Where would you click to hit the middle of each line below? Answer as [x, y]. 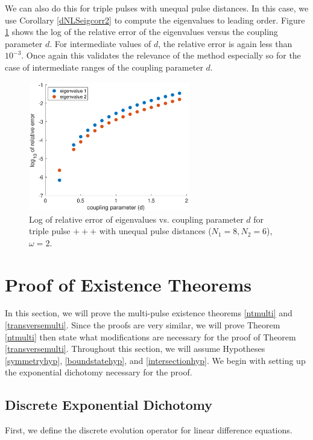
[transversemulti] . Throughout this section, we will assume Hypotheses [135, 349]
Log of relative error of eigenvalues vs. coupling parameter [136, 219]
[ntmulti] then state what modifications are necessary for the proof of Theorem [150, 336]
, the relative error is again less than [225, 43]
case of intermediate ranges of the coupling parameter [104, 67]
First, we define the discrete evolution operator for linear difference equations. [149, 430]
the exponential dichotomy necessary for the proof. [99, 372]
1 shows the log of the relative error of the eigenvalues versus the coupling [141, 32]
